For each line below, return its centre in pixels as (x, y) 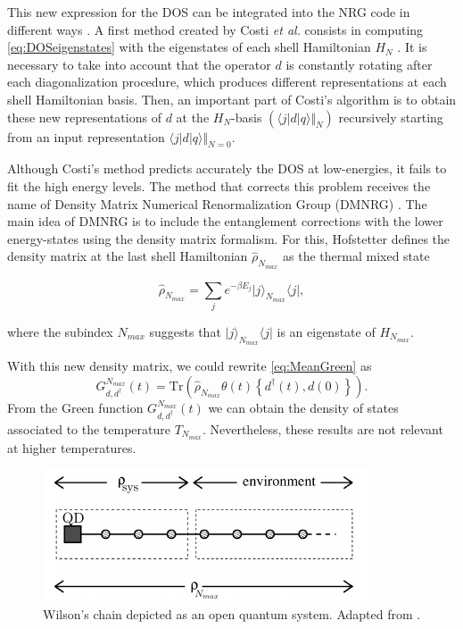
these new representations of (84, 117)
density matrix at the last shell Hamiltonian (128, 256)
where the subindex (60, 331)
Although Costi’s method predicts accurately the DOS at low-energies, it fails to (227, 168)
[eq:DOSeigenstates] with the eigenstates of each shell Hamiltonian (189, 47)
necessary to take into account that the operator (139, 64)
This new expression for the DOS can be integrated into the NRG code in (209, 12)
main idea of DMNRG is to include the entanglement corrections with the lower (225, 221)
